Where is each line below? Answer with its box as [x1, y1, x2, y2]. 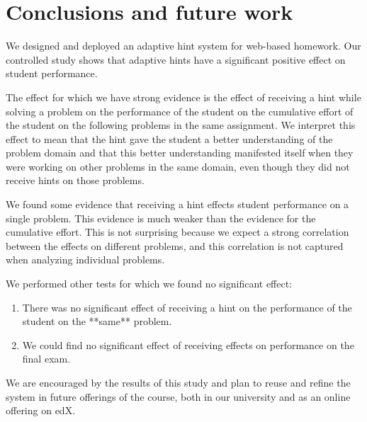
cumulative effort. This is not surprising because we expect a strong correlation [6, 224, 349, 239]
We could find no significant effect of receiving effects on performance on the [22, 337, 354, 352]
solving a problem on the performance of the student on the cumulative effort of [6, 103, 354, 118]
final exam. [22, 351, 71, 366]
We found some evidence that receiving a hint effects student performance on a [6, 197, 349, 212]
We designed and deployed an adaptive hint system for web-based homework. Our [6, 38, 361, 53]
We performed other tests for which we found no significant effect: [6, 276, 293, 291]
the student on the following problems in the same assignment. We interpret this [6, 118, 356, 132]
